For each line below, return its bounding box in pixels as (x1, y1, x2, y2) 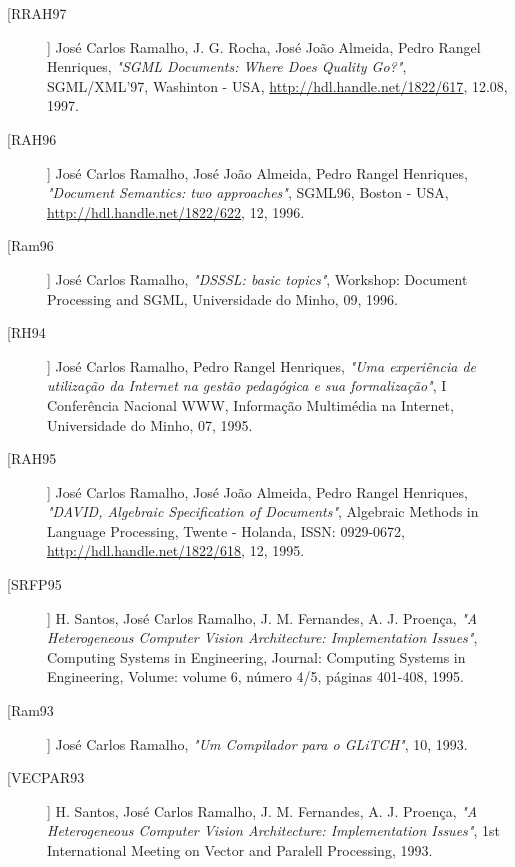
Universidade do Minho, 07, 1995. (47, 414, 253, 435)
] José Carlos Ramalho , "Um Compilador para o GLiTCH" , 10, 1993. (47, 733, 468, 754)
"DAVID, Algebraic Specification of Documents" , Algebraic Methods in (47, 501, 479, 522)
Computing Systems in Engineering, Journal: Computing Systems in (47, 646, 466, 667)
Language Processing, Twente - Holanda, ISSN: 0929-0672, (47, 520, 405, 541)
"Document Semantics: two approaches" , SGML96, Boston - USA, (47, 182, 449, 203)
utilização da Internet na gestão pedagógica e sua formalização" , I (47, 375, 447, 396)
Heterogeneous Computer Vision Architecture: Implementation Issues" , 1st (47, 820, 500, 841)
